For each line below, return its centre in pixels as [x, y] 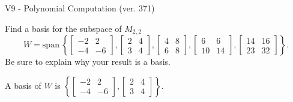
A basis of [23, 85]
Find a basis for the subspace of [63, 28]
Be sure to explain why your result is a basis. [88, 61]
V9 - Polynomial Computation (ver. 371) [80, 8]
